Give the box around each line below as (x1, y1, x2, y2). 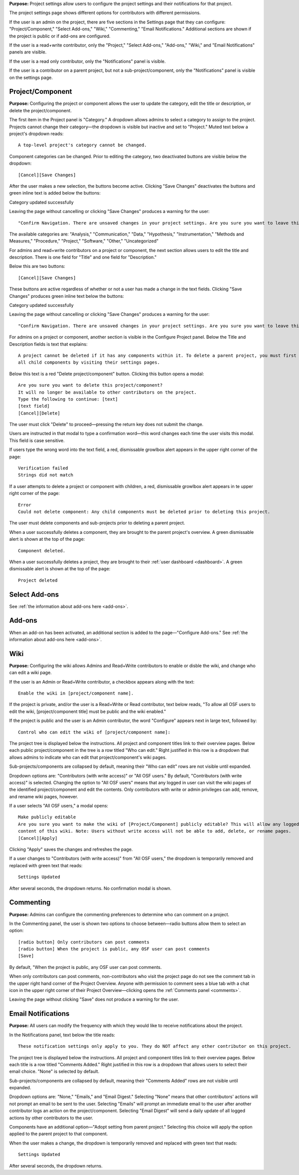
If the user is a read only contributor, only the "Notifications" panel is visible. (9, 58, 166, 64)
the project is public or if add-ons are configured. (9, 33, 111, 39)
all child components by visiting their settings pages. (18, 360, 160, 365)
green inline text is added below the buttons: (9, 190, 101, 196)
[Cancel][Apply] (18, 835, 58, 841)
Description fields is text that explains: (9, 341, 88, 347)
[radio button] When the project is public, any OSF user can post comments (18, 946, 210, 952)
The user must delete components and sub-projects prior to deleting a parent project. (9, 520, 185, 526)
